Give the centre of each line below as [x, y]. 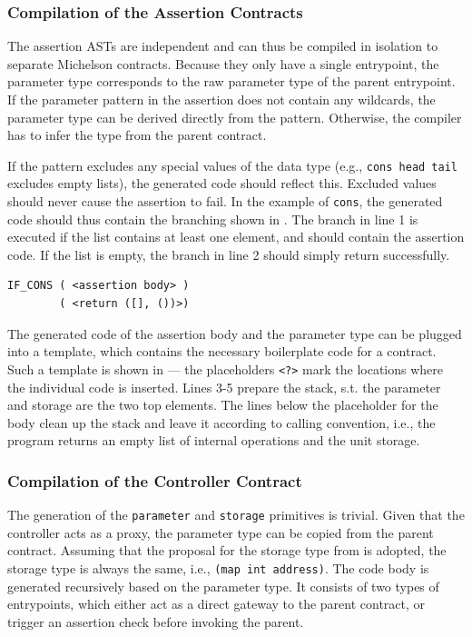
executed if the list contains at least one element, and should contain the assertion [236, 237]
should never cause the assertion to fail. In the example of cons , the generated [225, 201]
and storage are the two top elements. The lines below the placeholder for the [223, 405]
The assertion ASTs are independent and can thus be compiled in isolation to [223, 46]
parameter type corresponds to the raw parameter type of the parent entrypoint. [231, 81]
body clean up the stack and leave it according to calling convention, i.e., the [221, 422]
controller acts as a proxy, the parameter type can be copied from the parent [221, 532]
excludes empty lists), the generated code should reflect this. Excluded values [222, 183]
